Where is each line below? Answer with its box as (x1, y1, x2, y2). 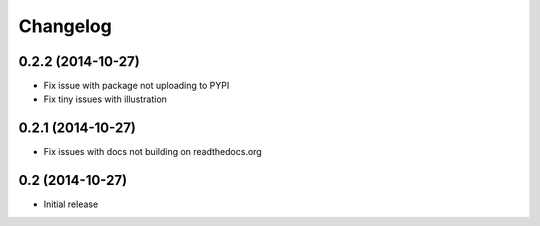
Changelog (18, 15, 112, 37)
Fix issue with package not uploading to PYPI (43, 80, 230, 92)
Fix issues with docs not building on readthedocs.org (43, 146, 262, 158)
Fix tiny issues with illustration (43, 93, 167, 105)
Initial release (43, 198, 99, 210)
